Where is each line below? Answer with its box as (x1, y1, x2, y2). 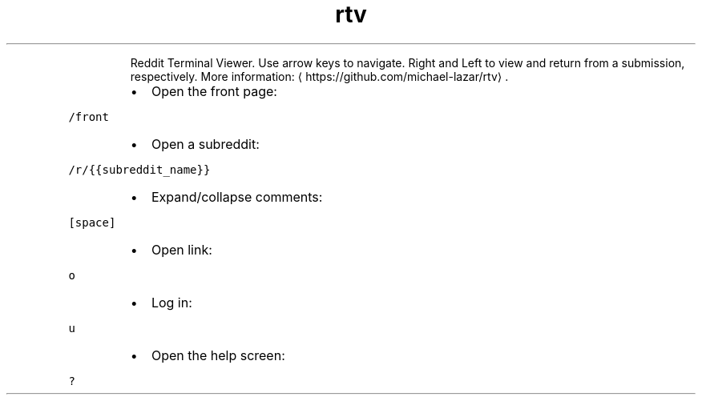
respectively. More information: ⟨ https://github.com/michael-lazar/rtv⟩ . (130, 69, 509, 83)
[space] (68, 215, 116, 229)
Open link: (151, 241, 212, 258)
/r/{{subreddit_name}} (68, 162, 211, 176)
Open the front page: (151, 82, 277, 99)
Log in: (151, 294, 192, 311)
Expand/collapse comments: (151, 188, 323, 205)
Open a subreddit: (151, 135, 260, 152)
